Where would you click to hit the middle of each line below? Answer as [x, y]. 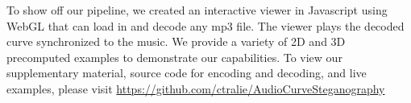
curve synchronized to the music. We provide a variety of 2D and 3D [176, 41]
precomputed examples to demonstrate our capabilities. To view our [174, 57]
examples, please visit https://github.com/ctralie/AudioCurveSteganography [196, 88]
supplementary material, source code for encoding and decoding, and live [187, 73]
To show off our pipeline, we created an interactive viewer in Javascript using [197, 10]
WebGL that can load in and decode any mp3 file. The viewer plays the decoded [205, 25]
